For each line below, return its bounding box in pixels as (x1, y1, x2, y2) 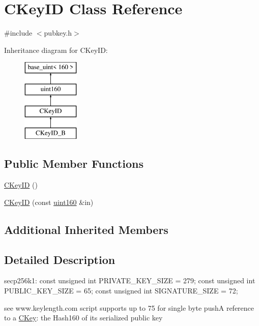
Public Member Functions (4, 156, 143, 171)
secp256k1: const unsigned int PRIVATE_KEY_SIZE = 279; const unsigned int (4, 275, 255, 286)
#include (4, 27, 33, 38)
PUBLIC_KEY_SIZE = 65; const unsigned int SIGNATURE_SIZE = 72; (4, 285, 238, 296)
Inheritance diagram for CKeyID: (4, 44, 108, 55)
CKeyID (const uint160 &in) (4, 196, 94, 207)
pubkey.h (44, 27, 72, 38)
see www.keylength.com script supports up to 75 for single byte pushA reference (4, 302, 254, 313)
